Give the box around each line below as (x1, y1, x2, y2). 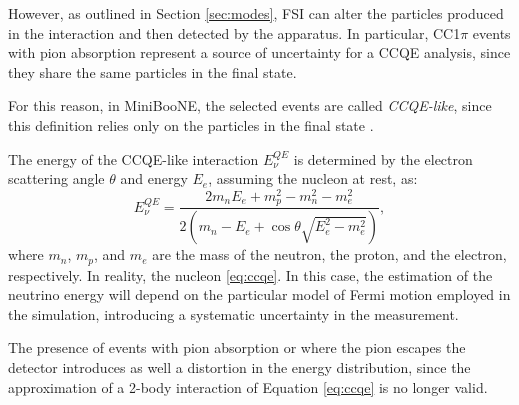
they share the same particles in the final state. (8, 61, 297, 82)
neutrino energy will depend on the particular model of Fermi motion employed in (8, 284, 511, 305)
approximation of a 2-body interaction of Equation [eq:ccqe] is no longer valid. (8, 376, 488, 397)
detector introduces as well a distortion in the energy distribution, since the (8, 356, 471, 377)
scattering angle (8, 168, 105, 189)
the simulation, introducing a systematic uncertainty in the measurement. (8, 303, 459, 324)
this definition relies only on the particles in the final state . (8, 114, 374, 135)
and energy (120, 168, 188, 189)
